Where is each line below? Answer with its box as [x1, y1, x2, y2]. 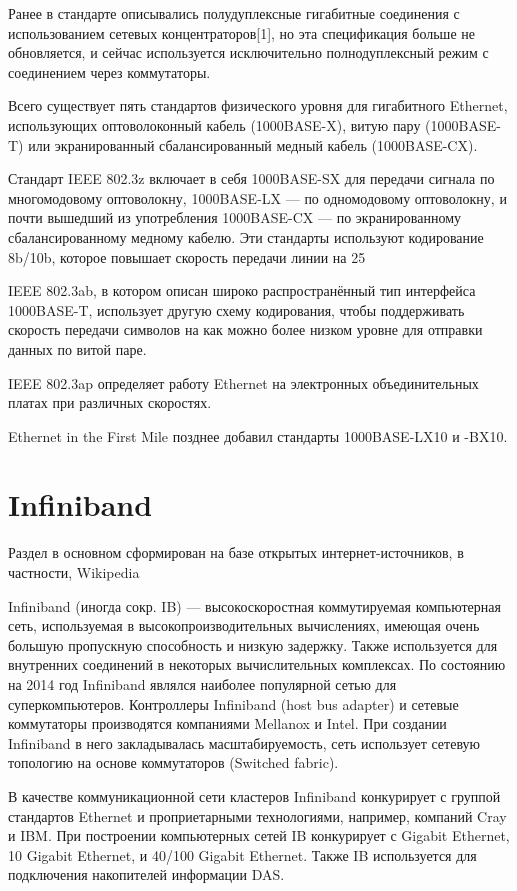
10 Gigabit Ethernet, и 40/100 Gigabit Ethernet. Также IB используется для [8, 844, 477, 865]
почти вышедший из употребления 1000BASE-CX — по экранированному [8, 207, 462, 228]
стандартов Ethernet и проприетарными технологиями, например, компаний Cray [8, 805, 507, 826]
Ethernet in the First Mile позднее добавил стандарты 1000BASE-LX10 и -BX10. [8, 425, 508, 446]
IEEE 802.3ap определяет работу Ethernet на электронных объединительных [8, 372, 479, 393]
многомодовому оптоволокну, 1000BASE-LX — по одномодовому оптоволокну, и [8, 187, 507, 208]
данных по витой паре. [8, 338, 147, 359]
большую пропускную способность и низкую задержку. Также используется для [8, 634, 498, 655]
